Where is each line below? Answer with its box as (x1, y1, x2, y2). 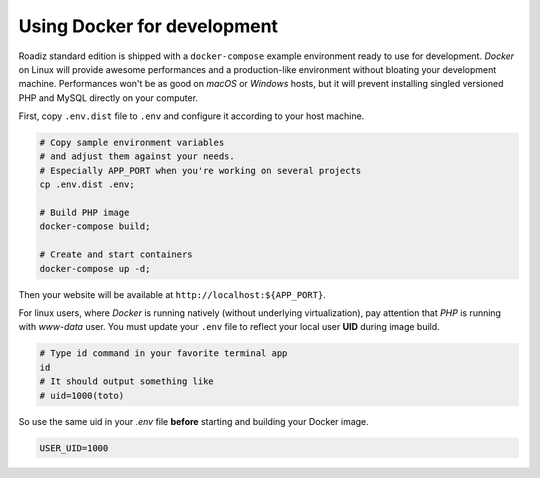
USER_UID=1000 (39, 442, 109, 454)
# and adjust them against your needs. (39, 151, 235, 162)
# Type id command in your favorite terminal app (39, 348, 288, 359)
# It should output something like (39, 376, 214, 387)
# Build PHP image (39, 207, 130, 219)
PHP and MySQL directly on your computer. (18, 91, 199, 104)
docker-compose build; (39, 221, 151, 232)
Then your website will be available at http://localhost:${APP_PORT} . (18, 288, 327, 300)
